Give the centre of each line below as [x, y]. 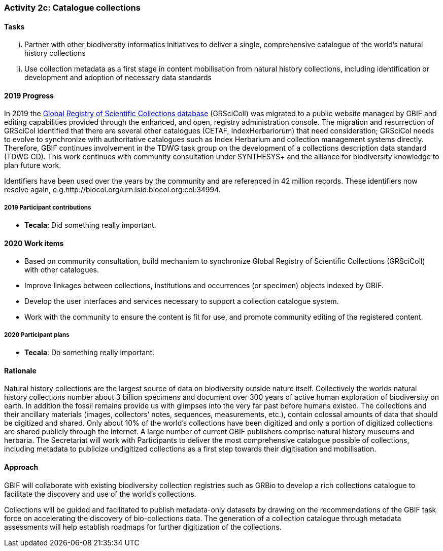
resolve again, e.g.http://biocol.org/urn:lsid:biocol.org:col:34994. [112, 190]
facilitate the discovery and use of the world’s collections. [100, 494]
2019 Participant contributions [48, 207]
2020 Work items [34, 243]
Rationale [20, 370]
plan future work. [33, 165]
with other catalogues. [62, 270]
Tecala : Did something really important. [90, 225]
